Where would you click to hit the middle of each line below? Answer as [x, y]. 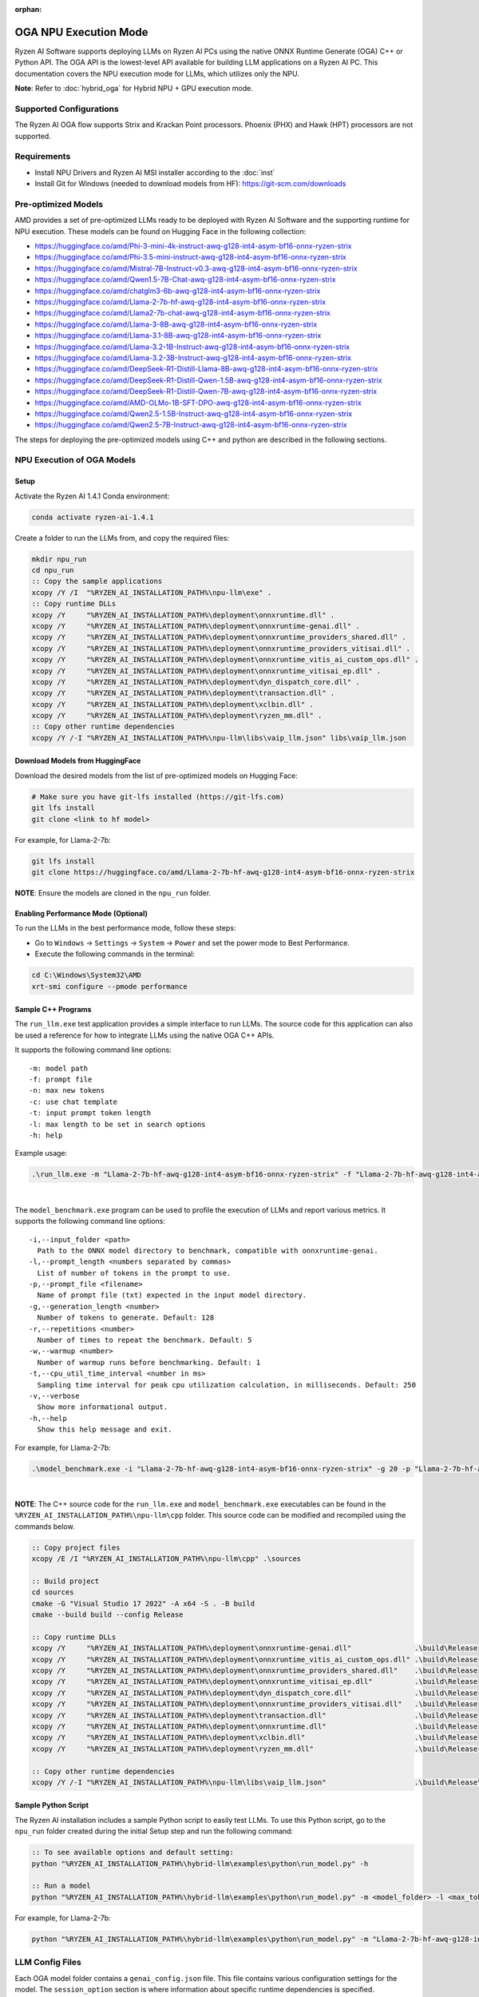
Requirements [43, 157]
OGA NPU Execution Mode [81, 32]
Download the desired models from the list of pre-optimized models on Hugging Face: [156, 776]
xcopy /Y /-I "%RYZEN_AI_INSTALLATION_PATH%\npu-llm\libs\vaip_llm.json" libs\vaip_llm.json [219, 738]
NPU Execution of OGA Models [75, 460]
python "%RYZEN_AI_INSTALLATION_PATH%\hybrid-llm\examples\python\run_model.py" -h [200, 1864]
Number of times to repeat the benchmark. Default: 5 [144, 1340]
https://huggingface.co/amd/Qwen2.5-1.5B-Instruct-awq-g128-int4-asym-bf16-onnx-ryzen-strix [194, 413]
